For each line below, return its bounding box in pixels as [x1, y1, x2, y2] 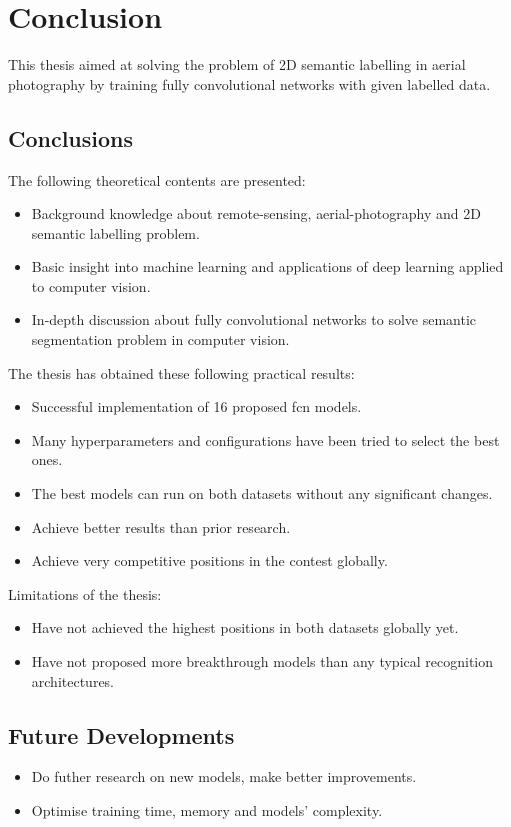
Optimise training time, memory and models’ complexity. [31, 800, 383, 820]
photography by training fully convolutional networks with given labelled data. [8, 73, 491, 94]
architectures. [31, 670, 115, 691]
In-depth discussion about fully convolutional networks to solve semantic [31, 309, 477, 330]
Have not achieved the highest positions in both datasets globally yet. [31, 617, 459, 638]
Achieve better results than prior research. [31, 516, 291, 537]
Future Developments [8, 719, 235, 750]
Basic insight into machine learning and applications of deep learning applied [31, 256, 504, 277]
